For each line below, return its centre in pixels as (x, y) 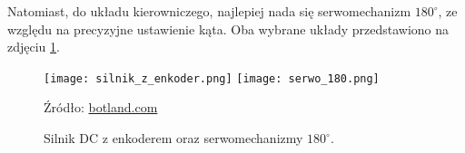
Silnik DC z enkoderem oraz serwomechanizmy (173, 138)
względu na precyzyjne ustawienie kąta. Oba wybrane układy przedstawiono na (228, 29)
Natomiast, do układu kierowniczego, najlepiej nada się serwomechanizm (209, 11)
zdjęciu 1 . (34, 47)
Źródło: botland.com (101, 107)
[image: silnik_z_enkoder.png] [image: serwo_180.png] (212, 78)
